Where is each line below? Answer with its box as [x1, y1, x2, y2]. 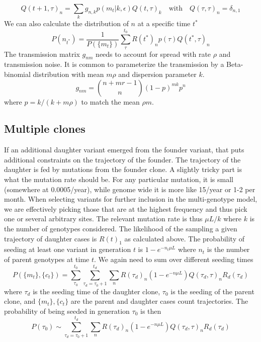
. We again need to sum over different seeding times [94, 254, 253, 265]
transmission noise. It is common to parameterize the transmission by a [4, 59, 224, 69]
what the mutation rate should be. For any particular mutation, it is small [4, 174, 234, 185]
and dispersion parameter [118, 68, 197, 79]
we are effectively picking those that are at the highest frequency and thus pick [4, 203, 247, 214]
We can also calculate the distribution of [4, 18, 129, 29]
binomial [4, 68, 31, 79]
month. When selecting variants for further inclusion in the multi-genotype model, [4, 194, 257, 204]
